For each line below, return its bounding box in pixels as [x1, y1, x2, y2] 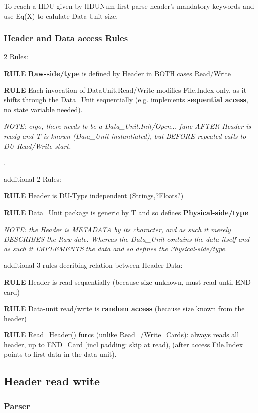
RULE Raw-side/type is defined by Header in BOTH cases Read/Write [4, 68, 231, 78]
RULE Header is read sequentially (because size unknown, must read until [4, 276, 233, 287]
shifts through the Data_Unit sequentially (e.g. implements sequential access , [4, 94, 248, 105]
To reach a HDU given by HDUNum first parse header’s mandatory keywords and [4, 1, 254, 11]
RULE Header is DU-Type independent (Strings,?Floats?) [4, 190, 184, 201]
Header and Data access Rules [4, 32, 128, 44]
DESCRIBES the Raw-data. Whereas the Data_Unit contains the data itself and [4, 234, 250, 244]
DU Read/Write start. [4, 140, 71, 151]
